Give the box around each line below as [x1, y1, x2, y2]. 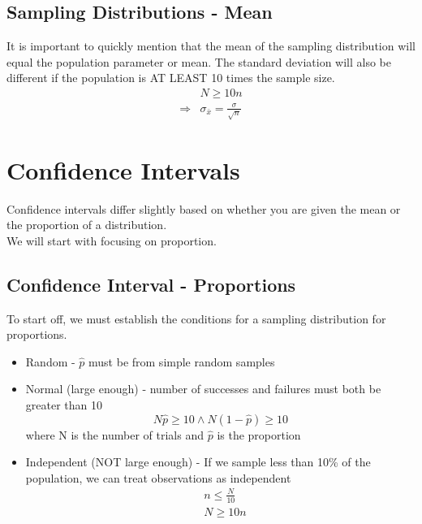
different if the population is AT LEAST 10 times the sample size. [6, 69, 335, 86]
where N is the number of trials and [25, 426, 205, 443]
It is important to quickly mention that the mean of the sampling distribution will [6, 37, 416, 54]
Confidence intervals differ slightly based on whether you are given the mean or [6, 200, 401, 217]
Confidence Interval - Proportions [6, 271, 296, 297]
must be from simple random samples [88, 353, 275, 370]
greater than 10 [25, 396, 102, 413]
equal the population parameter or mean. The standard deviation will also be [6, 53, 392, 70]
